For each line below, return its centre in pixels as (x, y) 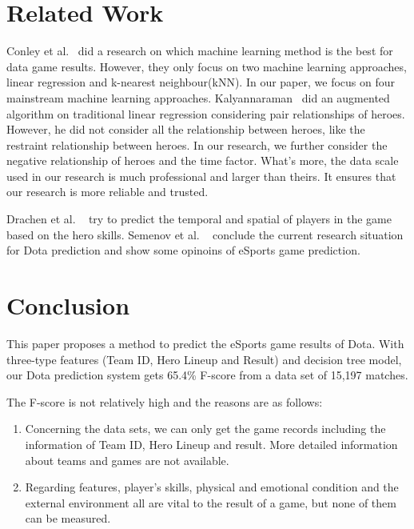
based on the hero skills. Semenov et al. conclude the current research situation (205, 234)
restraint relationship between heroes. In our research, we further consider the (197, 144)
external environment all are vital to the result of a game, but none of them (211, 502)
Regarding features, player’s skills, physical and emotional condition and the (212, 487)
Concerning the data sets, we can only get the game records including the (205, 429)
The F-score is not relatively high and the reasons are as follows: (165, 401)
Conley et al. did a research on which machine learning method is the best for (200, 51)
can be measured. (68, 518)
